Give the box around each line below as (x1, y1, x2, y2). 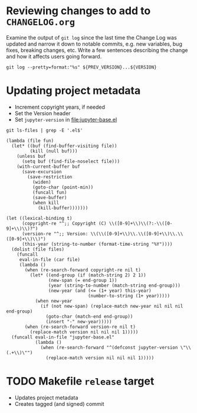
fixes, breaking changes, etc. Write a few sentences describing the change (6, 46, 188, 54)
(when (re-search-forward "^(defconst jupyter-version (40, 344, 178, 350)
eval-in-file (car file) (19, 256, 81, 262)
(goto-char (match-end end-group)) (45, 313, 133, 320)
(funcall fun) (32, 189, 67, 196)
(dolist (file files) (11, 246, 65, 252)
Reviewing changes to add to (6, 4, 151, 18)
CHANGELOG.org (6, 17, 75, 28)
